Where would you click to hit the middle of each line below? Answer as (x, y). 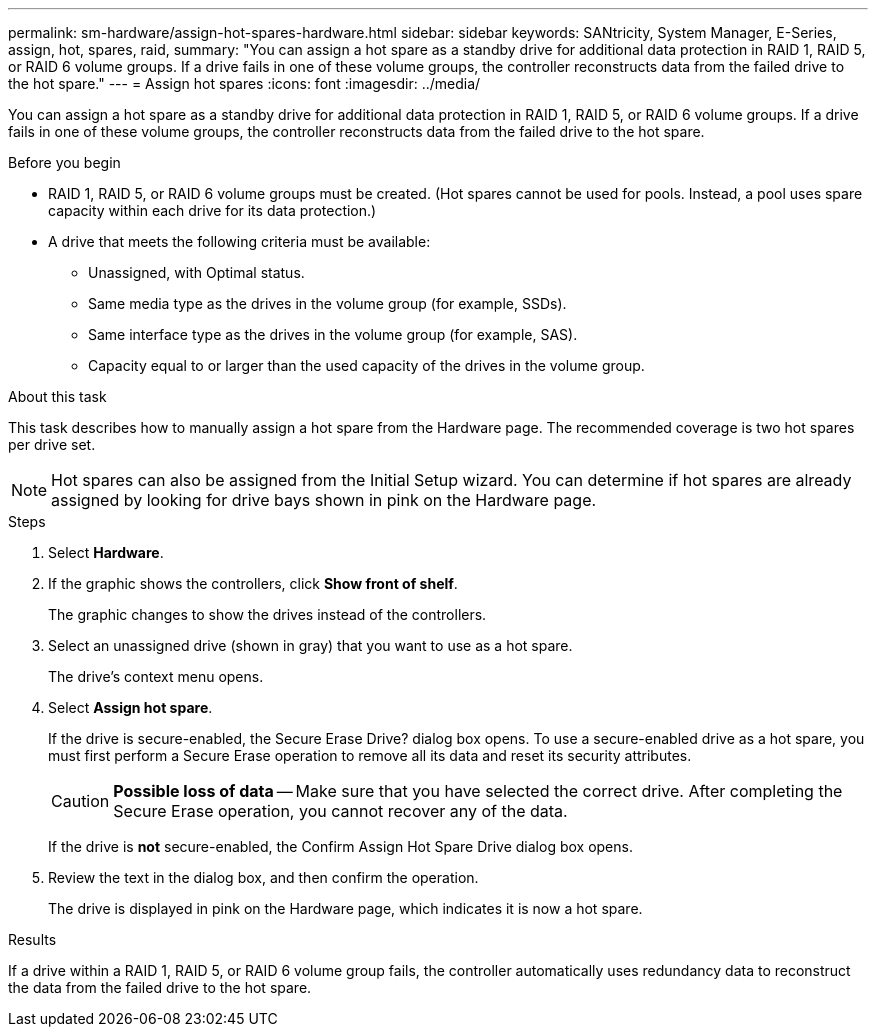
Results (32, 939)
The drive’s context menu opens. (156, 676)
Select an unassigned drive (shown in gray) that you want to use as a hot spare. (310, 645)
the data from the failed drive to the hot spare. (160, 987)
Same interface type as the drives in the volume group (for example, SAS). (333, 334)
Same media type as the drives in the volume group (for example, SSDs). (327, 303)
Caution (80, 801)
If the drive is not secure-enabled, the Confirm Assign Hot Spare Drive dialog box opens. (340, 846)
